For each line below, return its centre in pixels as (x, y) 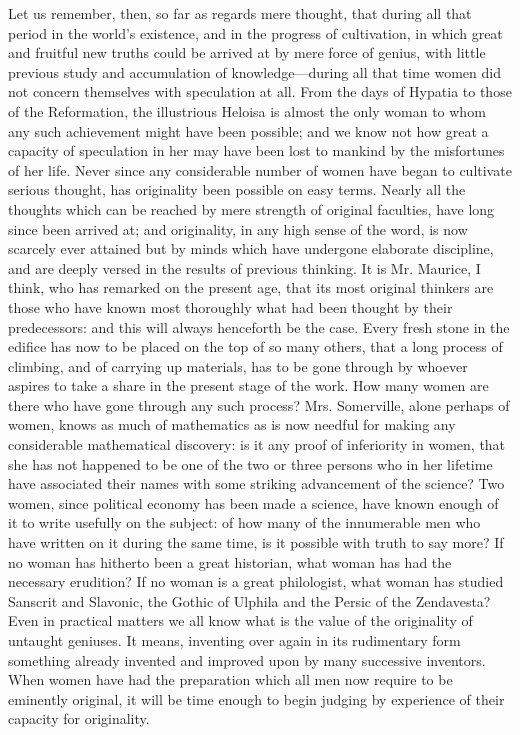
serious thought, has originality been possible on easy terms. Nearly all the (237, 189)
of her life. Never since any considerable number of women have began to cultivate (260, 169)
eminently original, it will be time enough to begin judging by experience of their (256, 698)
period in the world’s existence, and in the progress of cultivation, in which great (255, 32)
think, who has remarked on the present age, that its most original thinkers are (251, 287)
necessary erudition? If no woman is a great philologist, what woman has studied (256, 581)
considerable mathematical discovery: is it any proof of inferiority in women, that (257, 444)
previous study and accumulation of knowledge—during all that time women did (254, 71)
